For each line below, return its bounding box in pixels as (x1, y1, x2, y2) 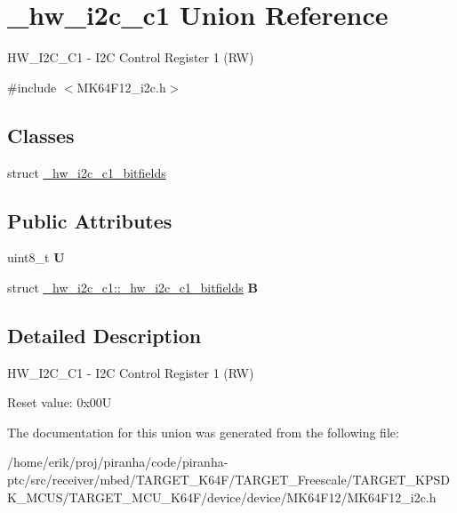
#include (7, 77, 57, 96)
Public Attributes (7, 206, 172, 234)
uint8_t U (7, 248, 65, 267)
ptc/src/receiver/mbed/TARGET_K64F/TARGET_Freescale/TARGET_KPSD (7, 470, 450, 489)
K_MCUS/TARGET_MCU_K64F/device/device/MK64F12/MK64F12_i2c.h (7, 487, 437, 506)
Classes (7, 121, 75, 148)
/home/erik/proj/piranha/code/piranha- (7, 453, 228, 471)
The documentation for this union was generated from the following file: (7, 422, 399, 441)
